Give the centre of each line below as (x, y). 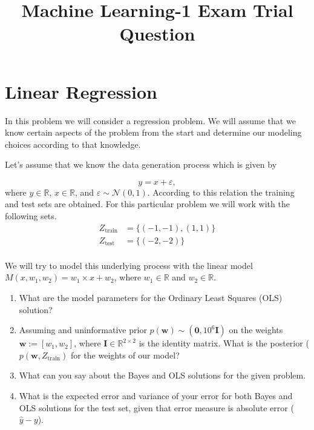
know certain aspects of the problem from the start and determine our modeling (153, 132)
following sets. (31, 216)
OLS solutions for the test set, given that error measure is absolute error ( (156, 407)
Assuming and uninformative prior (83, 330)
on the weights (256, 330)
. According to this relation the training (221, 192)
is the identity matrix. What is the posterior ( (224, 343)
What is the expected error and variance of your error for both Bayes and (156, 395)
